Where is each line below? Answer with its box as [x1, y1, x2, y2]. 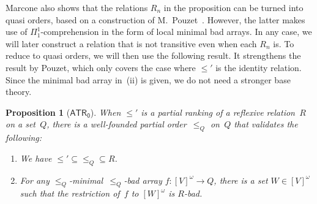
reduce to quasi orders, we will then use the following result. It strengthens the [6, 49, 301, 62]
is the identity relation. [215, 61, 302, 74]
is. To [273, 37, 294, 50]
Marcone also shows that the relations [6, 1, 148, 13]
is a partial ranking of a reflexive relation [141, 105, 295, 118]
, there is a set [214, 173, 268, 186]
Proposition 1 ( [6, 105, 70, 118]
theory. [6, 85, 32, 98]
